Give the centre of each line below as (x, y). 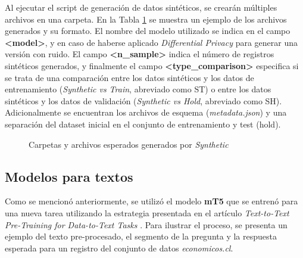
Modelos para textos (69, 176)
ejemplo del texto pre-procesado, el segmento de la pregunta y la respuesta (141, 236)
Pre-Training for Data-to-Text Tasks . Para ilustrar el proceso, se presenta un (146, 224)
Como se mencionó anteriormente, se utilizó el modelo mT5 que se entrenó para (151, 201)
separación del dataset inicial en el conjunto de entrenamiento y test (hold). (143, 124)
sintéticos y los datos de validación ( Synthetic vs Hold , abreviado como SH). (143, 100)
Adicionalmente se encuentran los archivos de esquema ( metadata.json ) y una (146, 112)
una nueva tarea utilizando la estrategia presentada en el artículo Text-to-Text (147, 212)
